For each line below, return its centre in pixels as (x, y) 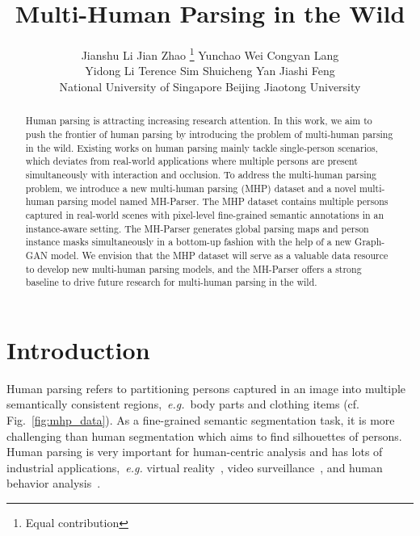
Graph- (370, 242)
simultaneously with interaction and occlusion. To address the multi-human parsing (201, 174)
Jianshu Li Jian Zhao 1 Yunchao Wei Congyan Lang (210, 54)
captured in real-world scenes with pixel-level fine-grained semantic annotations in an (205, 214)
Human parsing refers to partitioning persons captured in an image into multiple (206, 388)
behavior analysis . (54, 483)
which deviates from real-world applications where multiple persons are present (191, 161)
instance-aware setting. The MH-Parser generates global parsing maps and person (197, 228)
